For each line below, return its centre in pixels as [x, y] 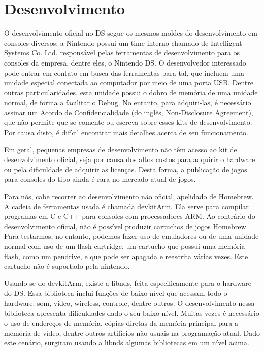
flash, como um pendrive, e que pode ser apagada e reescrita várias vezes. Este [126, 256]
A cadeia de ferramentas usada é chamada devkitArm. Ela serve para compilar [126, 206]
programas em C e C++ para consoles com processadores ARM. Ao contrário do [130, 216]
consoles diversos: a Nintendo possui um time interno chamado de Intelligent [123, 42]
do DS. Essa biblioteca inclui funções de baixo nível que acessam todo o [116, 293]
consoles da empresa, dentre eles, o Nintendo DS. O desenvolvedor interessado [125, 62]
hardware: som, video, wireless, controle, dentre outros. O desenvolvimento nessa [129, 302]
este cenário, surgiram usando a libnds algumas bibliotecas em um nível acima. [127, 343]
